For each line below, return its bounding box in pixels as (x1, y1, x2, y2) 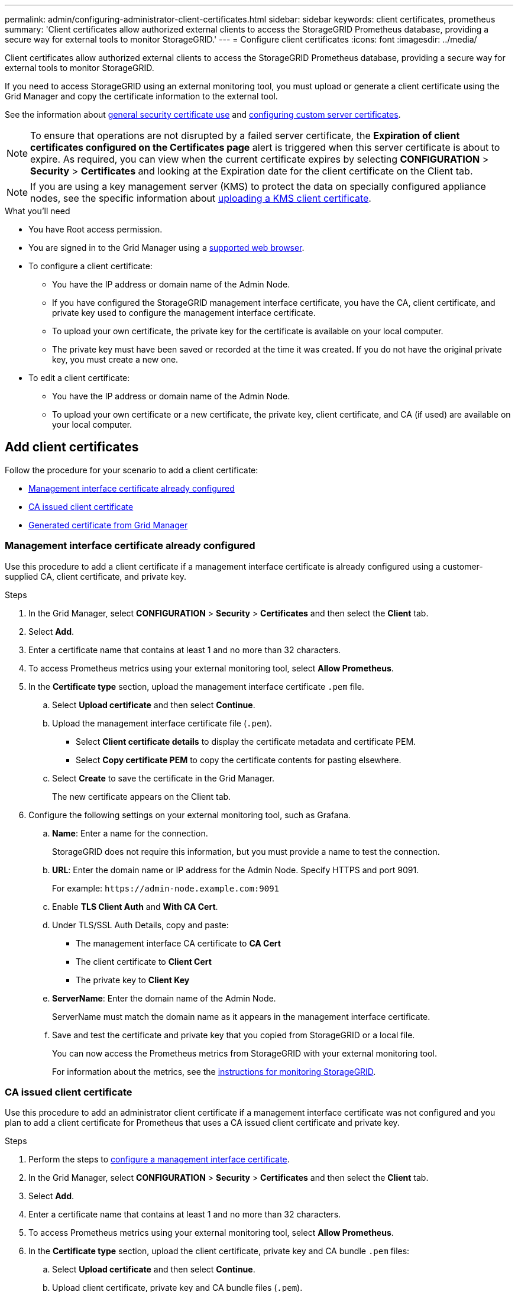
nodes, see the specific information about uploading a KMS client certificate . (30, 192, 371, 204)
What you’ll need (5, 206, 70, 216)
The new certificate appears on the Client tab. (52, 791, 231, 802)
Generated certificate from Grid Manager (28, 519, 188, 530)
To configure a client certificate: (28, 261, 153, 271)
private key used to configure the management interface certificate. (52, 308, 316, 318)
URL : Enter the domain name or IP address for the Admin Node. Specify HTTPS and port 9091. (52, 864, 419, 875)
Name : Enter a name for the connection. (52, 828, 208, 838)
